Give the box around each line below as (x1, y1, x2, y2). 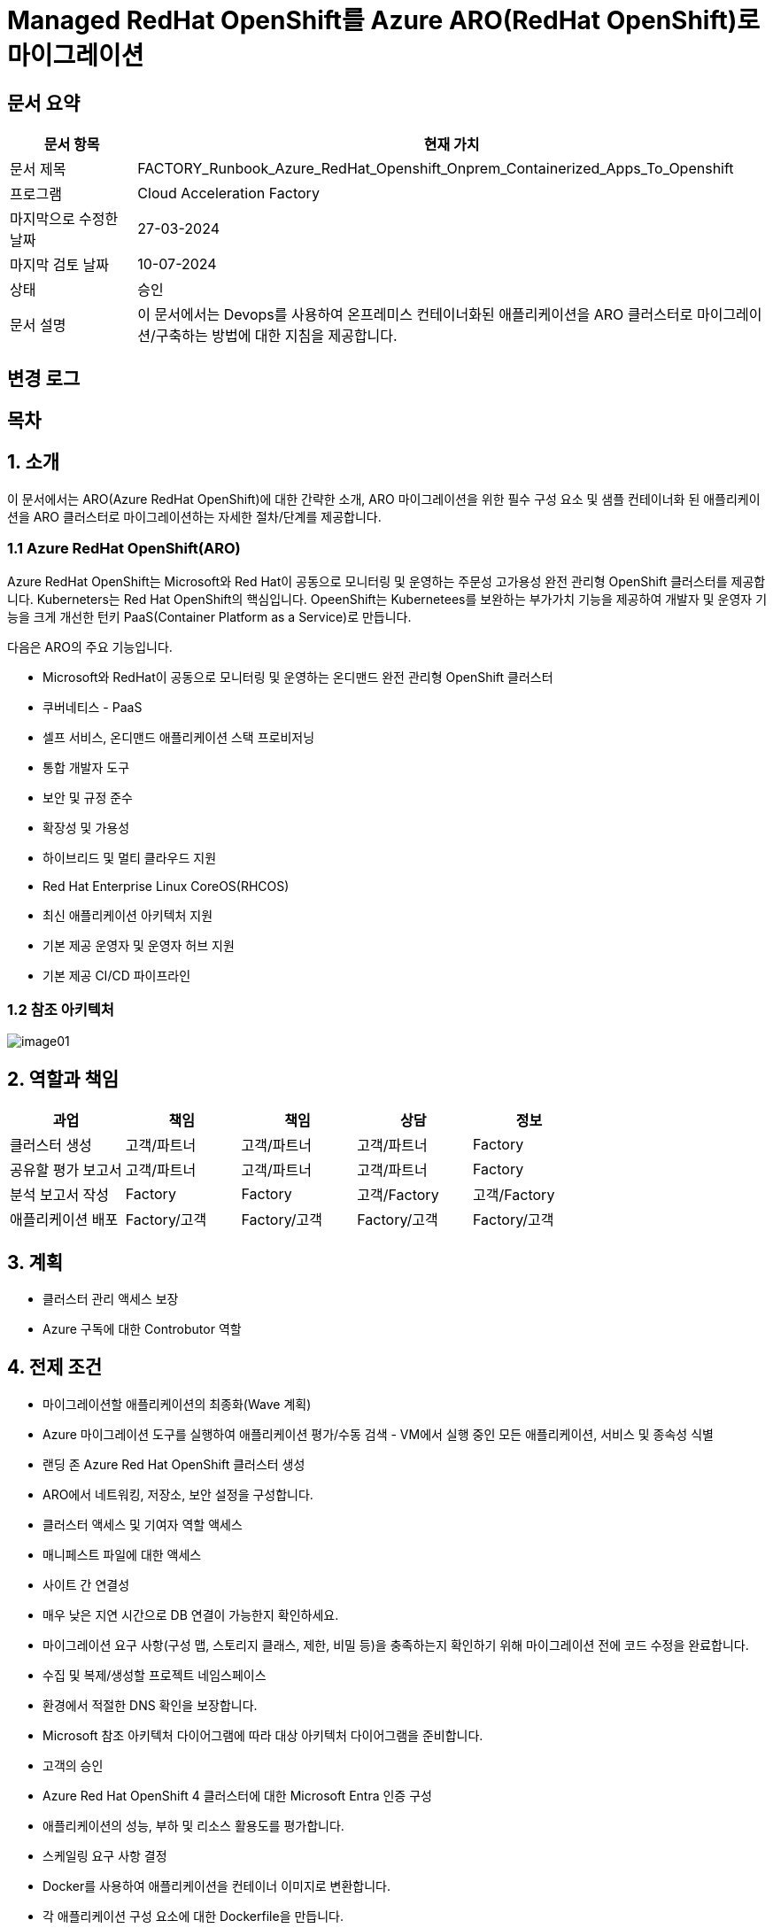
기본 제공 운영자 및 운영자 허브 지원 (43, 937, 235, 953)
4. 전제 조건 (7, 1356, 103, 1379)
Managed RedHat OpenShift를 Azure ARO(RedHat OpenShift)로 (7, 5, 761, 35)
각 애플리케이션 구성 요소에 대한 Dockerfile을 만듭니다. (43, 1908, 344, 1924)
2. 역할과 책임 (7, 1067, 120, 1090)
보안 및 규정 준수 (43, 789, 133, 805)
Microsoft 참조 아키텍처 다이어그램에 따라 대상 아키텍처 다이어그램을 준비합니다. (43, 1727, 483, 1743)
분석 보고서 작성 (10, 1186, 110, 1204)
